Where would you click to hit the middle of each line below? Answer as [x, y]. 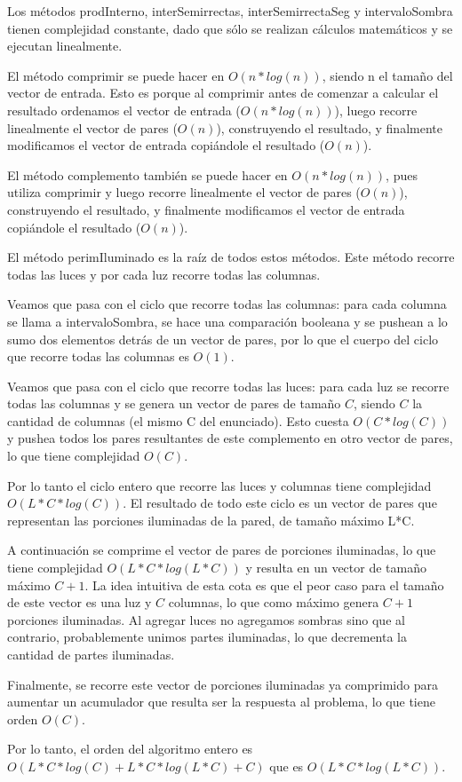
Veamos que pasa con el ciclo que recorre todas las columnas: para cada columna [227, 304]
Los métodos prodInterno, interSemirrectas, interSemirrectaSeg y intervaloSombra [230, 11]
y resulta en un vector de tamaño [336, 568]
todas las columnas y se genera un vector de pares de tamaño [174, 403]
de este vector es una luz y [80, 602]
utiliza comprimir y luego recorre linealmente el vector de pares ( [184, 192]
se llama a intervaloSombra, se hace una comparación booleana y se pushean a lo [227, 321]
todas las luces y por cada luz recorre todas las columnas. [164, 274]
